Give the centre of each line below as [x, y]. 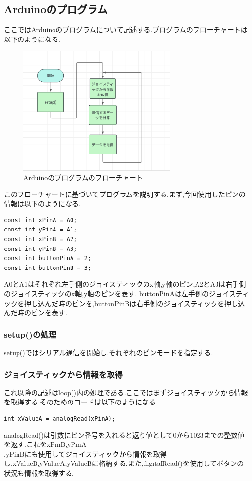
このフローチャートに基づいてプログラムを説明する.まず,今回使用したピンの [125, 194]
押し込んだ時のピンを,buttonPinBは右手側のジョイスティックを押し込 [134, 303]
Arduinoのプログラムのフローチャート [83, 178]
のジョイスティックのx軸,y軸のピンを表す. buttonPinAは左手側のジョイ [117, 294]
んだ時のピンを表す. [36, 313]
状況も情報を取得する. [39, 473]
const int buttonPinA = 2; [47, 259]
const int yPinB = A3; [41, 249]
